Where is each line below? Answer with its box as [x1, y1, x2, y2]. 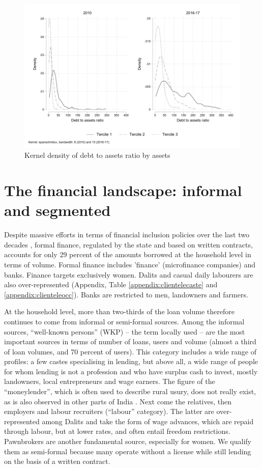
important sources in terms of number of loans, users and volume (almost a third [4, 336, 256, 347]
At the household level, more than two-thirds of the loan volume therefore [4, 306, 235, 317]
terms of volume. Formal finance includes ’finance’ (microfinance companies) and [4, 259, 256, 269]
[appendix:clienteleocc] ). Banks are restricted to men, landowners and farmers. [4, 289, 248, 299]
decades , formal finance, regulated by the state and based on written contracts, [4, 239, 253, 250]
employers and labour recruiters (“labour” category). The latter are [4, 406, 214, 417]
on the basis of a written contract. [4, 456, 110, 466]
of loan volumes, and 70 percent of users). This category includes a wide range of [4, 346, 256, 356]
